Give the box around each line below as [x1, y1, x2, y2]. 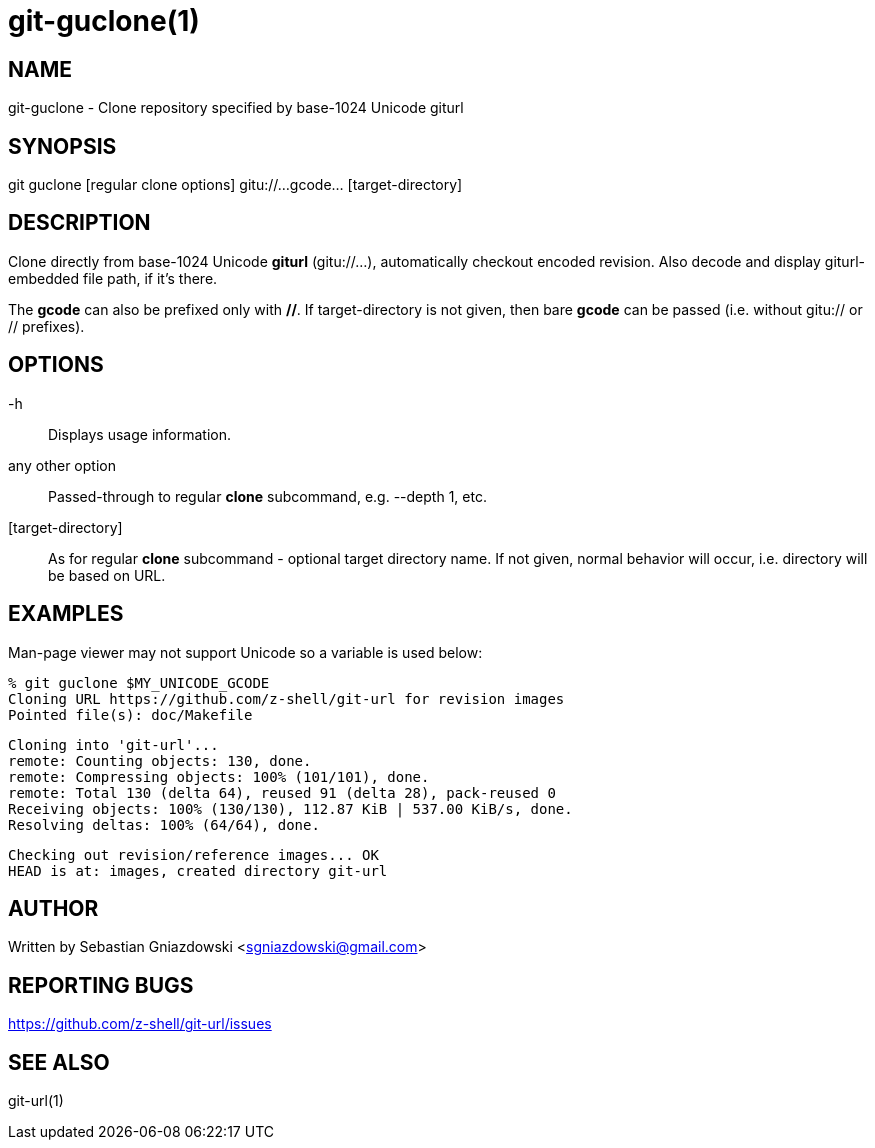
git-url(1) [8, 1092, 64, 1110]
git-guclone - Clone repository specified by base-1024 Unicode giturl [8, 99, 464, 117]
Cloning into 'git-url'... [8, 736, 219, 753]
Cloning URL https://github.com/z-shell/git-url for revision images [8, 690, 565, 707]
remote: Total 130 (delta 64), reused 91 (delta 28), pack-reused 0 [8, 784, 556, 801]
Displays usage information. [48, 425, 232, 443]
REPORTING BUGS [8, 972, 194, 998]
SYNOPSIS [8, 133, 117, 159]
